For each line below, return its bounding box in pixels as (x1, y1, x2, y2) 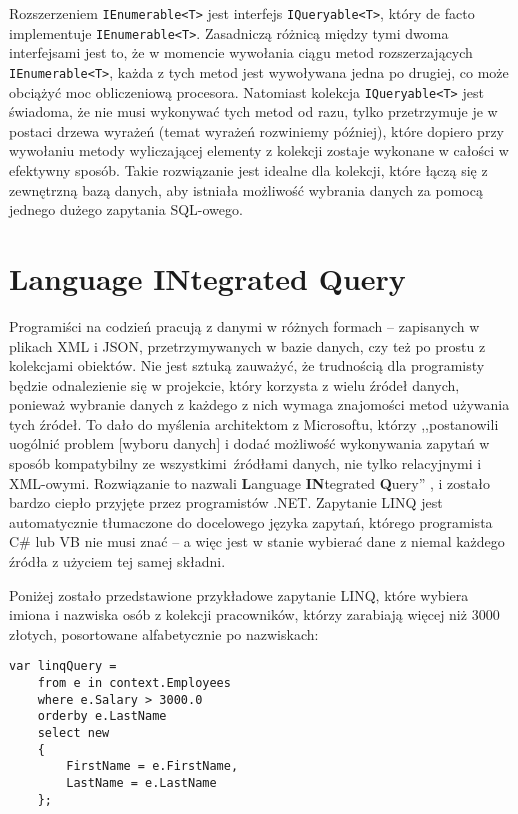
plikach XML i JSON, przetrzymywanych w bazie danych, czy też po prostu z (9, 335, 486, 356)
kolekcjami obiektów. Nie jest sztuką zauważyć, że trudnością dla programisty (9, 355, 485, 376)
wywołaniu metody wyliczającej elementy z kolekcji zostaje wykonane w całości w (9, 140, 509, 161)
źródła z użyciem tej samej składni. (9, 551, 226, 572)
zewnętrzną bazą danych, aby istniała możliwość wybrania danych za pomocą (9, 179, 483, 200)
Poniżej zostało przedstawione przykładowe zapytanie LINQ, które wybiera (9, 584, 469, 605)
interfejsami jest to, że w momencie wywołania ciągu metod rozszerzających (9, 42, 473, 63)
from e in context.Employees (37, 676, 231, 691)
